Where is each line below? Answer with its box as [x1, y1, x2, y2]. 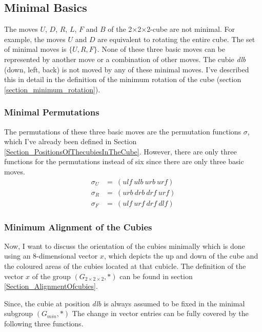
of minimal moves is [4, 44, 67, 54]
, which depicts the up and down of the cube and [104, 250, 258, 261]
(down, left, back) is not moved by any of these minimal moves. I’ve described [4, 64, 249, 74]
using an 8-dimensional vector [4, 250, 98, 261]
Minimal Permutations [4, 106, 99, 119]
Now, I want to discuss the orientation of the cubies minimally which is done [4, 240, 245, 251]
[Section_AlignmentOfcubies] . [4, 281, 98, 291]
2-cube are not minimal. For [147, 24, 235, 34]
